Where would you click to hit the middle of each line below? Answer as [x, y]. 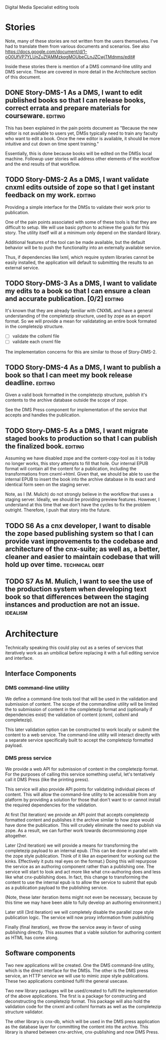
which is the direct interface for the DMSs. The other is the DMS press [77, 970]
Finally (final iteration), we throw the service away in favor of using [73, 927]
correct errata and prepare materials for [68, 108]
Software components [40, 953]
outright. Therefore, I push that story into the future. [58, 510]
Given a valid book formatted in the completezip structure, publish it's [76, 395]
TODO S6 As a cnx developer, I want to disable [78, 525]
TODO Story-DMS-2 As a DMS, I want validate [77, 180]
